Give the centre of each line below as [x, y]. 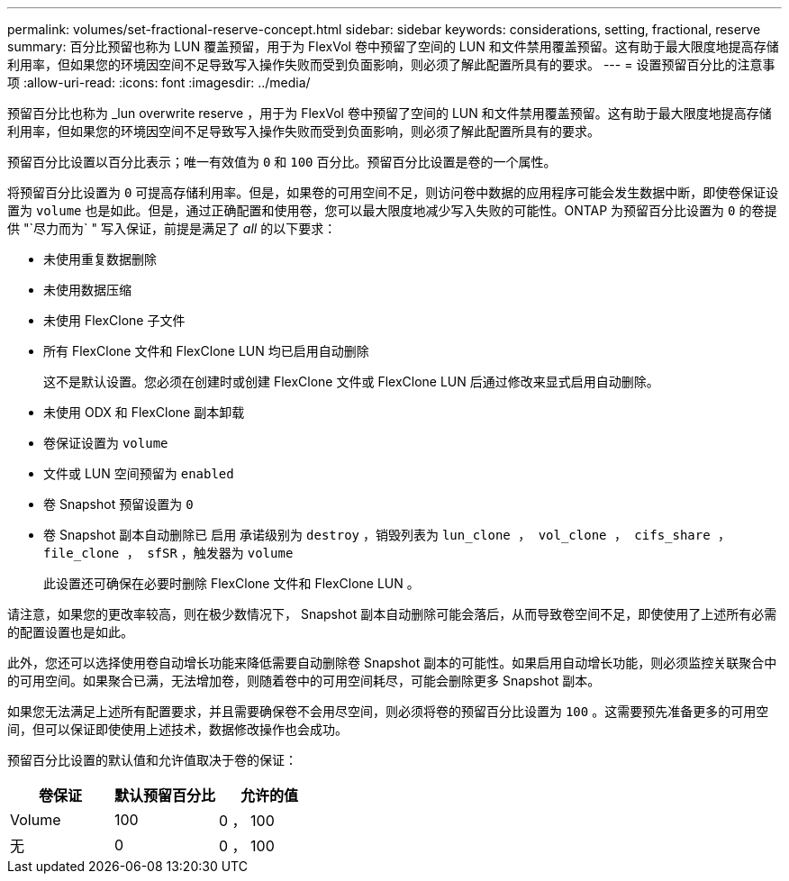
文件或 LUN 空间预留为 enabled [139, 473]
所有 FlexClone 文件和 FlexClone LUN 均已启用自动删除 [206, 351]
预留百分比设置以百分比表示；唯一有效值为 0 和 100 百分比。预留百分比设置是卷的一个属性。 [282, 162]
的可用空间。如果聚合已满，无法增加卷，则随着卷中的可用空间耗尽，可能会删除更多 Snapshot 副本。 [304, 681]
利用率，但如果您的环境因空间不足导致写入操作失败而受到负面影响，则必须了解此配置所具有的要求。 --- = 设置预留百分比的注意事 [391, 64]
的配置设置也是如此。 [70, 632]
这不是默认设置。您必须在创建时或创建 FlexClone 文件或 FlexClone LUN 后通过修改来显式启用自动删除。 [351, 381]
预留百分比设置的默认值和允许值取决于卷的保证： [152, 760]
